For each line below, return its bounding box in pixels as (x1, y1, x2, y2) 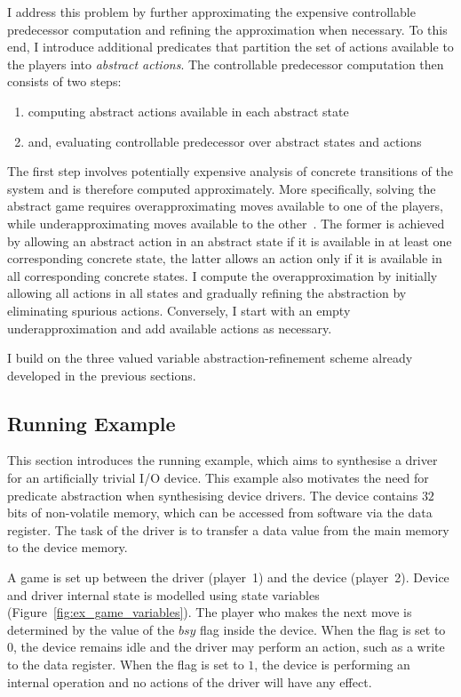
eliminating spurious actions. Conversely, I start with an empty (7, 300, 351, 319)
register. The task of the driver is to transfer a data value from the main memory (7, 520, 449, 539)
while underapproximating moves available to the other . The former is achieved (7, 213, 445, 232)
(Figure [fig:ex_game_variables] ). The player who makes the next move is (7, 603, 412, 621)
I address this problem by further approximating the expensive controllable (7, 3, 416, 20)
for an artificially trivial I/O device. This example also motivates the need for (7, 469, 429, 487)
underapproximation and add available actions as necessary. (7, 318, 332, 337)
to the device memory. (7, 538, 128, 557)
